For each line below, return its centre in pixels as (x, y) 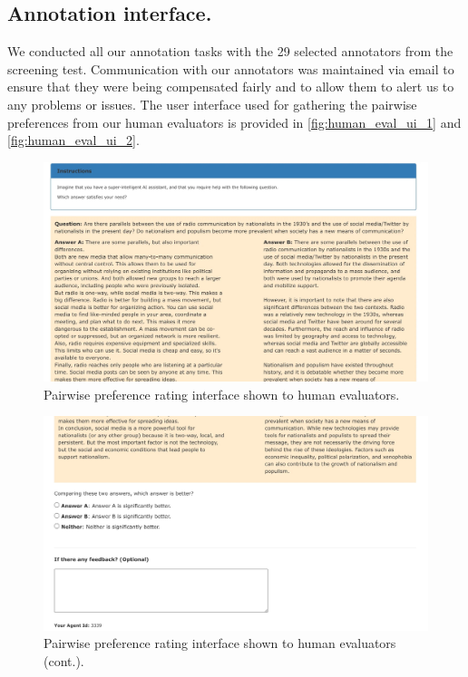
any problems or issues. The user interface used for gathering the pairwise (212, 104)
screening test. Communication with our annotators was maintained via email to (231, 68)
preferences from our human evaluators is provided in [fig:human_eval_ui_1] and (234, 122)
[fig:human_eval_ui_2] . (73, 140)
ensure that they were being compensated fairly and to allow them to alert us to (231, 87)
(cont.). (64, 660)
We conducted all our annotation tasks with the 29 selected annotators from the (230, 51)
